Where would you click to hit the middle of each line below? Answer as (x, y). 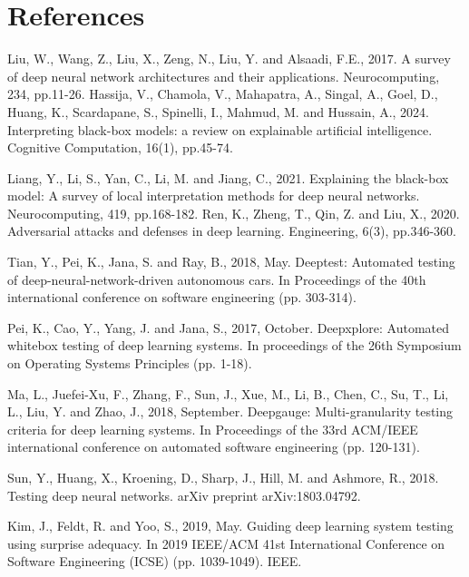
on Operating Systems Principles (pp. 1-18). (130, 363)
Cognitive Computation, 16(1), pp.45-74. (120, 147)
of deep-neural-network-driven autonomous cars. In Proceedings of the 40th (217, 279)
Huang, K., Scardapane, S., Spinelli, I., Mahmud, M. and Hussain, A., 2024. (219, 111)
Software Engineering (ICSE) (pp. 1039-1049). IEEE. (155, 561)
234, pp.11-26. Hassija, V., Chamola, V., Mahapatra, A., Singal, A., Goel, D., (223, 94)
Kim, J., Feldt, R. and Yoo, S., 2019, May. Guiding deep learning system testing (230, 526)
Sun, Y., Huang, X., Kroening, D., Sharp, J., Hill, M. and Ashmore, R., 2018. (223, 477)
